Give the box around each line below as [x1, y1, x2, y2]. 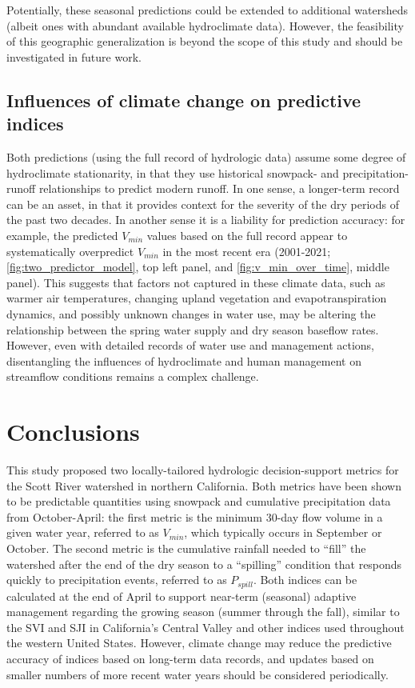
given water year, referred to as [6, 524, 159, 541]
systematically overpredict [6, 242, 134, 259]
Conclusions [6, 415, 140, 448]
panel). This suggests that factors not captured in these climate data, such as [6, 274, 385, 290]
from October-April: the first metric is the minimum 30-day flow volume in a [6, 508, 383, 525]
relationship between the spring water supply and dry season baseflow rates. [6, 321, 379, 338]
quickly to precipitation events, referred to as [6, 571, 227, 588]
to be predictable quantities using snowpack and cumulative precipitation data [6, 493, 391, 510]
